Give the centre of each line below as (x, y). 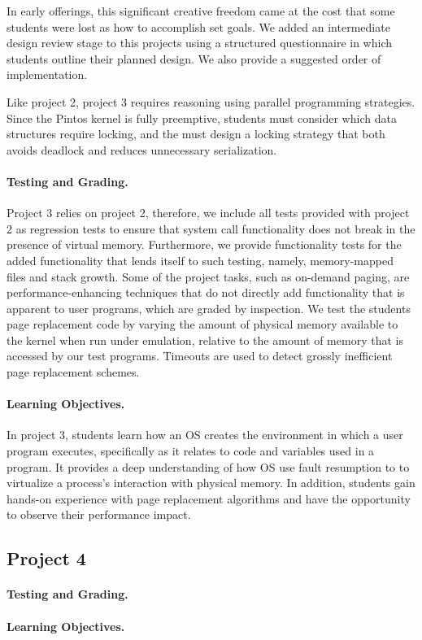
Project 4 (46, 558)
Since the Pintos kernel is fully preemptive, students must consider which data (202, 118)
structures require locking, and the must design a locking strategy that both (196, 134)
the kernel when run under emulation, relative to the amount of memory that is (205, 340)
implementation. (47, 74)
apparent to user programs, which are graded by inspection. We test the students (209, 308)
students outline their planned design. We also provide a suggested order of (194, 58)
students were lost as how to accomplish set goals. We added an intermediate (198, 26)
